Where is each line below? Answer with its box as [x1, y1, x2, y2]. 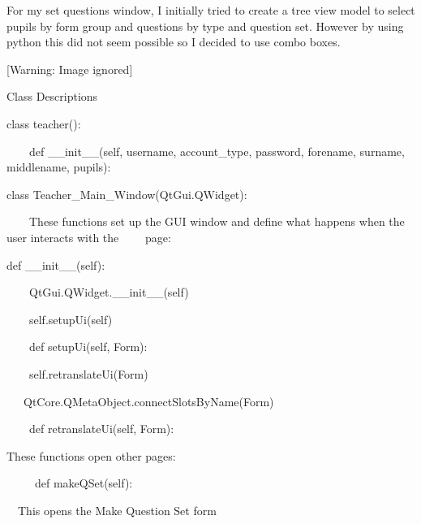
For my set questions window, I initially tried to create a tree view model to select [6, 2, 415, 18]
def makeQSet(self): [34, 474, 133, 492]
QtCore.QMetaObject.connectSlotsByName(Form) [23, 392, 274, 409]
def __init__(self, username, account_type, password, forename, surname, [28, 142, 405, 159]
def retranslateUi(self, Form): [28, 420, 174, 437]
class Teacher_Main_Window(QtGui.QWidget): [6, 185, 247, 202]
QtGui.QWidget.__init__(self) [28, 284, 189, 301]
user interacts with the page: [6, 228, 171, 245]
